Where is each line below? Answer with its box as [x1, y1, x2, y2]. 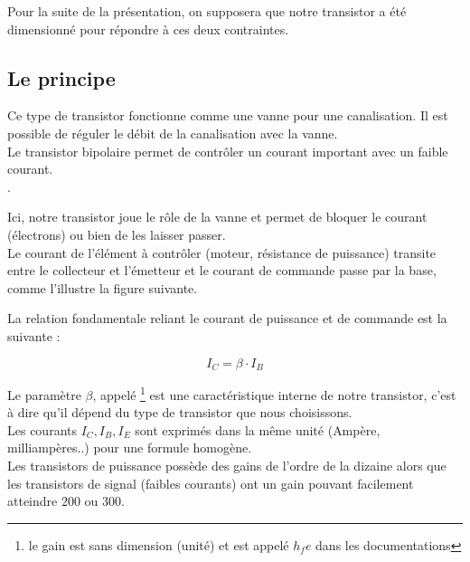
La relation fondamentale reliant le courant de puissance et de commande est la [7, 309, 447, 328]
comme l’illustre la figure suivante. [7, 278, 198, 297]
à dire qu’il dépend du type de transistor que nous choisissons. [7, 403, 352, 422]
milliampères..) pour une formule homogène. [7, 438, 252, 457]
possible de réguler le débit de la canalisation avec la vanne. [7, 123, 338, 142]
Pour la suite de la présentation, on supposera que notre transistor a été [7, 2, 407, 20]
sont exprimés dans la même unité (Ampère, [135, 420, 381, 439]
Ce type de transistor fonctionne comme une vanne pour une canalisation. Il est [7, 106, 448, 125]
